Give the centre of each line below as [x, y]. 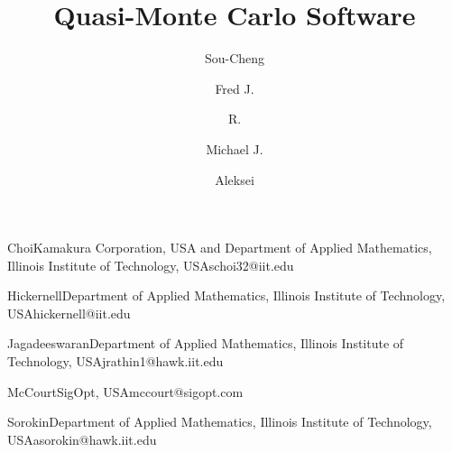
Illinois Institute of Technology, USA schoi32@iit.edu [151, 265]
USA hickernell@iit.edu [69, 313]
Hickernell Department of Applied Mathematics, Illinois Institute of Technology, [226, 295]
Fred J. [235, 88]
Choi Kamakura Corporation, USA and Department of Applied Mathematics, [220, 248]
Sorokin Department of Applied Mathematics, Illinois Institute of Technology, [220, 422]
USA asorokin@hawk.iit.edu [82, 439]
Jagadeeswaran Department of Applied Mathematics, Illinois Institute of [206, 343]
